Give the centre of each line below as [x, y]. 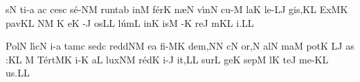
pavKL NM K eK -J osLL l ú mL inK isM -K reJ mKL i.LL [130, 22]
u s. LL [18, 73]
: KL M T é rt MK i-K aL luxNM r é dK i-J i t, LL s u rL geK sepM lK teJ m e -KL [167, 59]
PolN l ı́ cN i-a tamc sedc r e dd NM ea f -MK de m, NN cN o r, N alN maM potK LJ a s [180, 46]
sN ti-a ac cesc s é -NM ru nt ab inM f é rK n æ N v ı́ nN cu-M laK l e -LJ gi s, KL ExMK [177, 9]
